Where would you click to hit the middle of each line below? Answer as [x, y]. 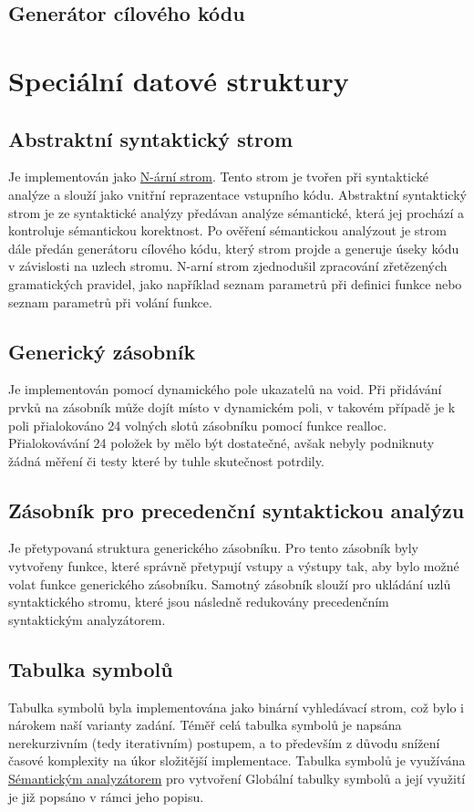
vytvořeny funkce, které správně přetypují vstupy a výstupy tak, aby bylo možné [234, 566]
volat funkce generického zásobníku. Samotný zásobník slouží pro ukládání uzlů [230, 583]
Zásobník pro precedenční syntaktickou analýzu [237, 510]
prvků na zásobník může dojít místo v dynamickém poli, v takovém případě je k [232, 406]
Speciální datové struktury [179, 80]
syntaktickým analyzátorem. [87, 619]
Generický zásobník [102, 351]
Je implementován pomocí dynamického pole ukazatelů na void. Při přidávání [225, 389]
